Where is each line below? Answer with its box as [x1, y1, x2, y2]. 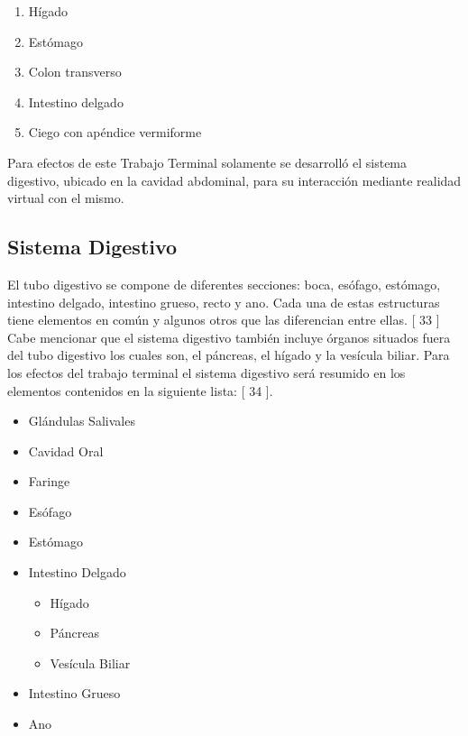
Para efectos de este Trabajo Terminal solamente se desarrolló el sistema [7, 152, 408, 171]
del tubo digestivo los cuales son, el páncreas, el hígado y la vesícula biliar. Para [7, 345, 450, 364]
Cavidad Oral [28, 441, 104, 460]
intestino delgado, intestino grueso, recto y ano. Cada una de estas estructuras [7, 292, 440, 311]
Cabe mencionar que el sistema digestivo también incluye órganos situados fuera [7, 327, 451, 346]
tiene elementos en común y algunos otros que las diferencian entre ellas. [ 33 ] [7, 310, 440, 329]
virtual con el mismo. [7, 189, 124, 207]
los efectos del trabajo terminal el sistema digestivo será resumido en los [7, 363, 406, 382]
